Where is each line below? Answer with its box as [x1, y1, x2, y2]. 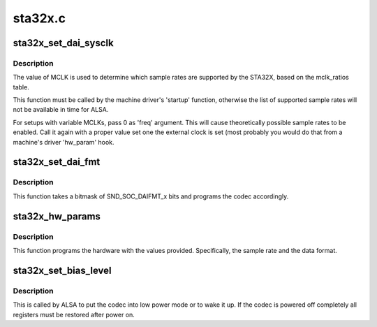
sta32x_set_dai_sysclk [13, 37, 114, 49]
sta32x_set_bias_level [13, 264, 112, 276]
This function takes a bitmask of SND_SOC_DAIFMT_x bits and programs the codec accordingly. [13, 192, 289, 201]
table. [13, 82, 29, 91]
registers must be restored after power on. [13, 310, 135, 319]
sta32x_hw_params [13, 210, 101, 222]
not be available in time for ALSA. [13, 106, 109, 114]
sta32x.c [13, 10, 66, 26]
